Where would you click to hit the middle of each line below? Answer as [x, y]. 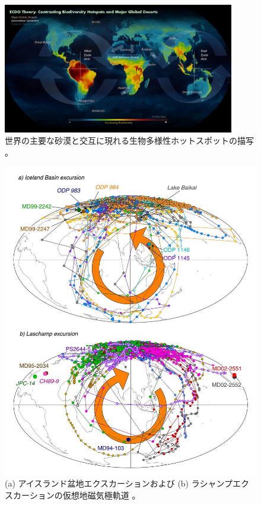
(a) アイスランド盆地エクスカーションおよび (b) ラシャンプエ [123, 483]
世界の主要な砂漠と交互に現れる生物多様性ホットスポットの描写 [129, 141]
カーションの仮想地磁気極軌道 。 [77, 495]
